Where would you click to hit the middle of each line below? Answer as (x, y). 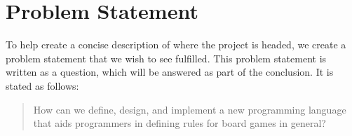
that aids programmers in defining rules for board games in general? (180, 123)
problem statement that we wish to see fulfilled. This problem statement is (166, 58)
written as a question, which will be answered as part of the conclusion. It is (170, 72)
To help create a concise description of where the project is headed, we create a (176, 45)
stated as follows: (42, 85)
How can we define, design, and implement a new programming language (190, 109)
